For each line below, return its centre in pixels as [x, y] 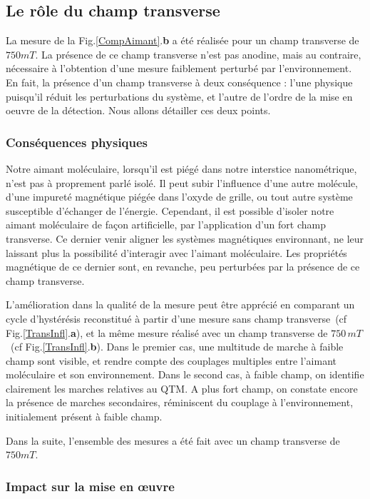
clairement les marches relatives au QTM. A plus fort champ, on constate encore [182, 388]
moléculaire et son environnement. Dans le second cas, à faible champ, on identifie [185, 374]
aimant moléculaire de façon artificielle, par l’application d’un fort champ [166, 225]
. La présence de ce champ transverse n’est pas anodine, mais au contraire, [198, 54]
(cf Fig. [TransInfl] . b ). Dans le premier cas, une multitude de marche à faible [177, 347]
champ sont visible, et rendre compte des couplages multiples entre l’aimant [171, 360]
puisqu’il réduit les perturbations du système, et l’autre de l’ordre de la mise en [179, 96]
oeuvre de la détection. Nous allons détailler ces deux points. [138, 110]
